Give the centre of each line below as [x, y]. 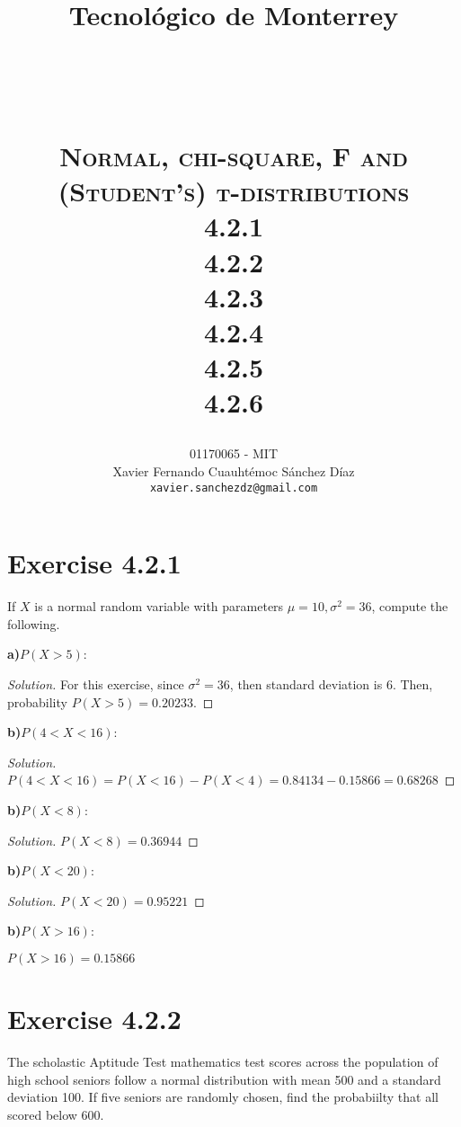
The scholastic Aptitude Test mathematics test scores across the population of [223, 1062]
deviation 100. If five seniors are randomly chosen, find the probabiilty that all [223, 1097]
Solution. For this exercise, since [96, 684]
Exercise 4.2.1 [94, 563]
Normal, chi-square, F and [234, 155]
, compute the [410, 606]
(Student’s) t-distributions [234, 191]
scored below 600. [56, 1114]
